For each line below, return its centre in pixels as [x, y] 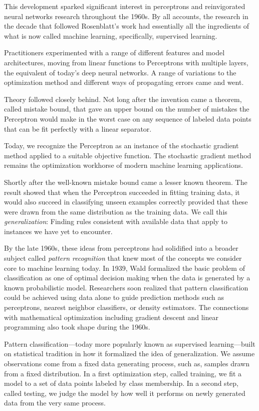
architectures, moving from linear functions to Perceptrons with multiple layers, [126, 62]
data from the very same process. [55, 403]
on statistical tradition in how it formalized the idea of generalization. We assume [129, 353]
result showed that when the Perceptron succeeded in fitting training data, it [122, 192]
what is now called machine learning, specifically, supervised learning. [111, 35]
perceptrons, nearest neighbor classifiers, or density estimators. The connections [126, 307]
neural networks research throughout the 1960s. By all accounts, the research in [126, 16]
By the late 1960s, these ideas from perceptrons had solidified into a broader [121, 248]
